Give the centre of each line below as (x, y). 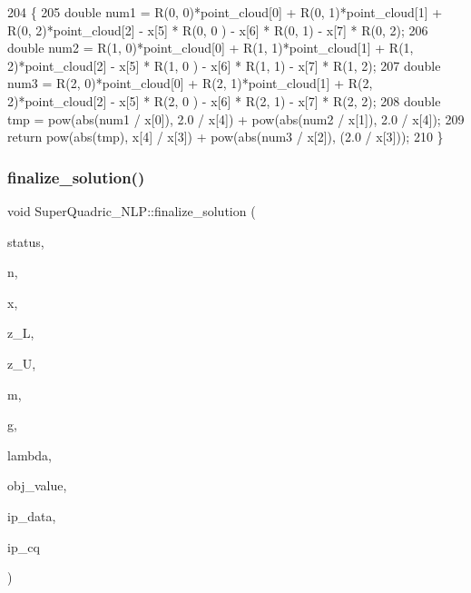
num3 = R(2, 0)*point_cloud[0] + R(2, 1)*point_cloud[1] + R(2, (190, 83)
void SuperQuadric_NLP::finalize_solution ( (132, 210)
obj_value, (37, 485)
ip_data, (32, 515)
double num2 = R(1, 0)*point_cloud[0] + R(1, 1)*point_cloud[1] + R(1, (211, 48)
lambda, (30, 455)
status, (26, 241)
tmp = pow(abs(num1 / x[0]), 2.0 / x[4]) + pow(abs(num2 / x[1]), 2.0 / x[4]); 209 (236, 119)
